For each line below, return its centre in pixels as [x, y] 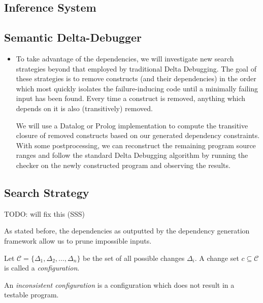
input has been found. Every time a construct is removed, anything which [131, 98]
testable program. [31, 295]
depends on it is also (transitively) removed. [84, 108]
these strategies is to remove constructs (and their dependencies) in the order [136, 78]
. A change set [217, 258]
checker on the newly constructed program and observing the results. [123, 165]
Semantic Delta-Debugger [73, 37]
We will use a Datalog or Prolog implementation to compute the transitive [132, 125]
